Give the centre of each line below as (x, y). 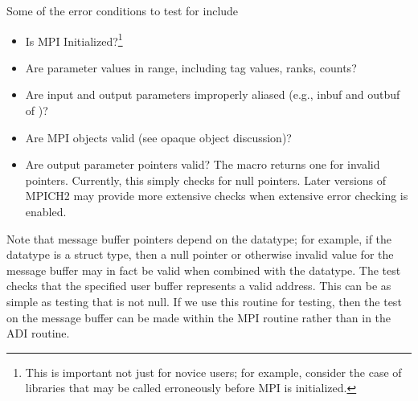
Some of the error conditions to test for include (123, 10)
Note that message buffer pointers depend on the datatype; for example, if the (199, 238)
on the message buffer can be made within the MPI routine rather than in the (199, 317)
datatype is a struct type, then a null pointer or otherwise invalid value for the (200, 254)
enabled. (46, 211)
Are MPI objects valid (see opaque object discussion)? (158, 137)
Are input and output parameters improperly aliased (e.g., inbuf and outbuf (213, 94)
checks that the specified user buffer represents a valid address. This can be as (199, 286)
